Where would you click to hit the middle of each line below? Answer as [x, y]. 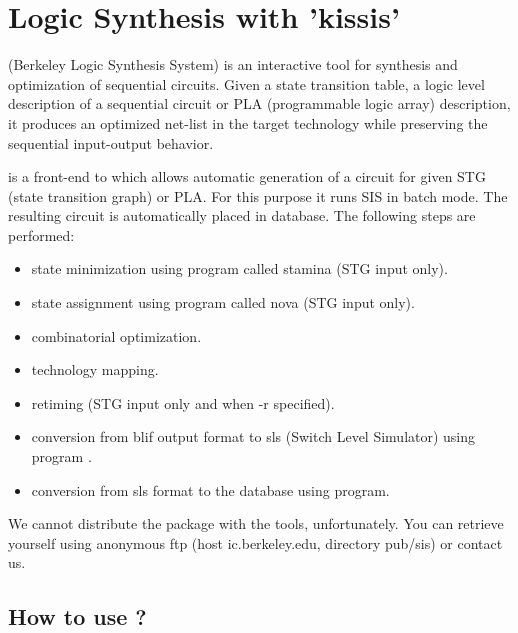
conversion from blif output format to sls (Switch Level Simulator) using [253, 436]
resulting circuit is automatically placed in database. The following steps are [242, 215]
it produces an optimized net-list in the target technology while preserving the [248, 122]
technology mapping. [95, 369]
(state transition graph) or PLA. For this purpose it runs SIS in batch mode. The [258, 195]
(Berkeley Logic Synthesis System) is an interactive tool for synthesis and [233, 64]
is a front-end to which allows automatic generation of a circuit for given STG [247, 176]
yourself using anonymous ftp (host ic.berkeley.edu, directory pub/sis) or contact [255, 542]
